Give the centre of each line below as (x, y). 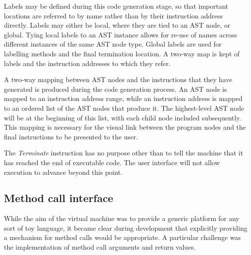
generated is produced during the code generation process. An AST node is (116, 89)
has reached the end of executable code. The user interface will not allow (112, 162)
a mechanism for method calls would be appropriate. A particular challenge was (122, 237)
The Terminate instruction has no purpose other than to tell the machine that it (124, 153)
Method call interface (59, 198)
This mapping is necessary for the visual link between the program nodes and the (125, 127)
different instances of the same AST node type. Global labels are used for (113, 44)
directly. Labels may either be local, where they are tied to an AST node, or (117, 25)
